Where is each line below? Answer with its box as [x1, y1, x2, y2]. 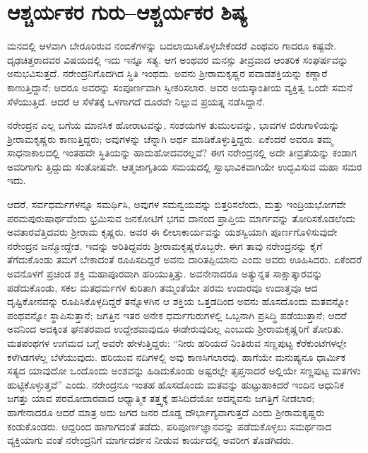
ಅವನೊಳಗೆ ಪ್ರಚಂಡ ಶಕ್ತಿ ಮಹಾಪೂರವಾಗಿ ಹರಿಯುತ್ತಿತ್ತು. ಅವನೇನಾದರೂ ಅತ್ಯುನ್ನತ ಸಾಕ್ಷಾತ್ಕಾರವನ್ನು [7, 266, 323, 281]
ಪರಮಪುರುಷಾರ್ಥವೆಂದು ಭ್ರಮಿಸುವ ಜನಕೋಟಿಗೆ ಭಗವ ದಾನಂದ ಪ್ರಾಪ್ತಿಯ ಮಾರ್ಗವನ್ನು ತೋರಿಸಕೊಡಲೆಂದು [7, 210, 356, 225]
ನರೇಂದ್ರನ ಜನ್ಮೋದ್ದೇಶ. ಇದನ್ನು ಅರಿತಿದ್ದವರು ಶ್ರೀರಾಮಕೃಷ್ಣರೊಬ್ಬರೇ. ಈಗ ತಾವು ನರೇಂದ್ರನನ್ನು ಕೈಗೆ [7, 238, 323, 253]
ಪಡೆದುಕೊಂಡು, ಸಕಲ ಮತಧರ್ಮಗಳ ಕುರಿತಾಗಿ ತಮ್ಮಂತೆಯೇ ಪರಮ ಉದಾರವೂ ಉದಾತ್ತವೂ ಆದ [7, 280, 318, 294]
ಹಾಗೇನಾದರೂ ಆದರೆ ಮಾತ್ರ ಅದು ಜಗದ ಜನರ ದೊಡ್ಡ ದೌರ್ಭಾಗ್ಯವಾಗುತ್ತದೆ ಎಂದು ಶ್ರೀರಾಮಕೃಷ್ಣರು [7, 404, 325, 419]
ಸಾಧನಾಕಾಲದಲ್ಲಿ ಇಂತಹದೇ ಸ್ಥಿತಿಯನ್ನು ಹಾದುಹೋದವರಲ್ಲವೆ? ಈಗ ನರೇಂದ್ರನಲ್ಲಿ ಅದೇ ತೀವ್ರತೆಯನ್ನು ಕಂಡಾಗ [7, 145, 357, 160]
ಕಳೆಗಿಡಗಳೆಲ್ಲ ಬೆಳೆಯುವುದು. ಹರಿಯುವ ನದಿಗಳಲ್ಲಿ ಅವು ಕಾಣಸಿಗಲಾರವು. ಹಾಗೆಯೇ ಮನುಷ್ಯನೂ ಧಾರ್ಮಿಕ [7, 349, 346, 364]
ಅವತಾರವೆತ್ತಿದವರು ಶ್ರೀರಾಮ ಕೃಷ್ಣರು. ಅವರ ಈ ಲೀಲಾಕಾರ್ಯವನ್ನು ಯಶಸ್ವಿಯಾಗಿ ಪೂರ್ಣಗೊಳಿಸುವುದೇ [7, 224, 338, 239]
